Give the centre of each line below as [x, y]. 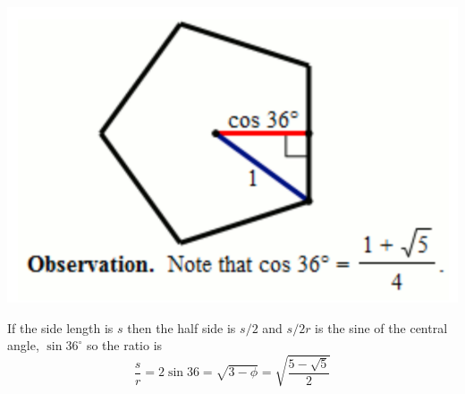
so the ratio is [124, 345]
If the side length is [60, 327]
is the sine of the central [381, 327]
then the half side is [182, 327]
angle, [23, 345]
